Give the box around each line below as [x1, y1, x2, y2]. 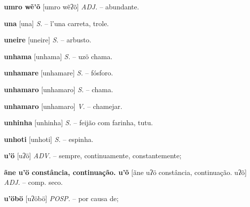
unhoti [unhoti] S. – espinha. [4, 134, 93, 144]
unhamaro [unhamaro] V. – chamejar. [4, 101, 123, 111]
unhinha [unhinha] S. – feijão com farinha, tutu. [4, 117, 153, 128]
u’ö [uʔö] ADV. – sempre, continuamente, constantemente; [4, 150, 182, 161]
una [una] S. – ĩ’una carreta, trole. [4, 18, 109, 28]
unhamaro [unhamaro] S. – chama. [4, 84, 113, 94]
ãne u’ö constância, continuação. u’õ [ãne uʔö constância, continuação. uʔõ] [4, 167, 247, 177]
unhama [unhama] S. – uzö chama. [4, 51, 113, 61]
